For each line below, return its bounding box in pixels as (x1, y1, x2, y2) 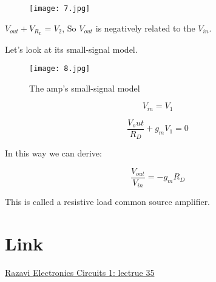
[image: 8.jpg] (29, 64, 90, 73)
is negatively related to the (95, 21, 195, 34)
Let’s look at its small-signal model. (5, 42, 138, 55)
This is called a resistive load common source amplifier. (5, 195, 211, 208)
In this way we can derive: (5, 147, 102, 159)
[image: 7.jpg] (29, 4, 90, 13)
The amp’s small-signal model (29, 81, 140, 94)
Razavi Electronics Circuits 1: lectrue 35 (5, 266, 155, 279)
